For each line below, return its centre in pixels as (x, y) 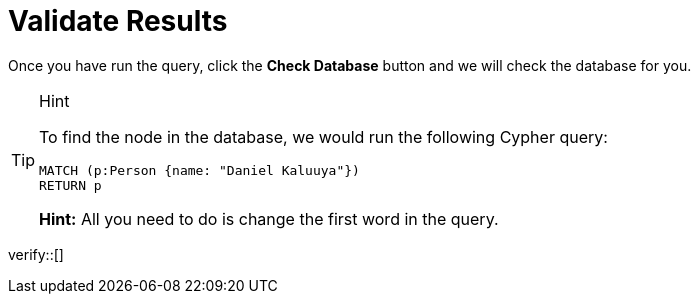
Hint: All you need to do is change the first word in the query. (269, 218)
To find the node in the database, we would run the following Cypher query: (323, 136)
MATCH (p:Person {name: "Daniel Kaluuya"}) (199, 170)
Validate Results (118, 21)
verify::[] (36, 254)
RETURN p (70, 185)
